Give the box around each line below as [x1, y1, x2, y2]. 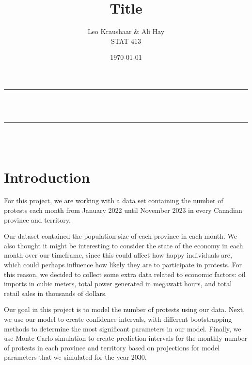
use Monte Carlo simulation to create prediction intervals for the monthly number [4, 333, 247, 343]
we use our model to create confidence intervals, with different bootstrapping [4, 313, 232, 324]
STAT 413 [111, 35, 141, 46]
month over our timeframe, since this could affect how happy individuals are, [4, 250, 232, 260]
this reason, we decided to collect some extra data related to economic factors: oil [4, 269, 246, 279]
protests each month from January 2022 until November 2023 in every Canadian [4, 205, 242, 215]
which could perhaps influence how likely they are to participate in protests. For [4, 259, 242, 269]
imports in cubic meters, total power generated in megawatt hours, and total [4, 278, 232, 289]
